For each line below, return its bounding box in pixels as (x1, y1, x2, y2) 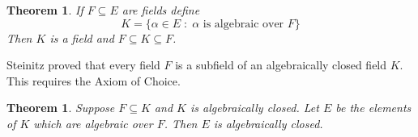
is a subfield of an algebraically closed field (175, 56, 387, 73)
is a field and (49, 29, 114, 46)
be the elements (335, 99, 412, 116)
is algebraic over (203, 18, 284, 30)
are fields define (122, 2, 200, 18)
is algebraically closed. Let (190, 99, 319, 116)
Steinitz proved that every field (6, 56, 160, 73)
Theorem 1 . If (6, 2, 83, 18)
